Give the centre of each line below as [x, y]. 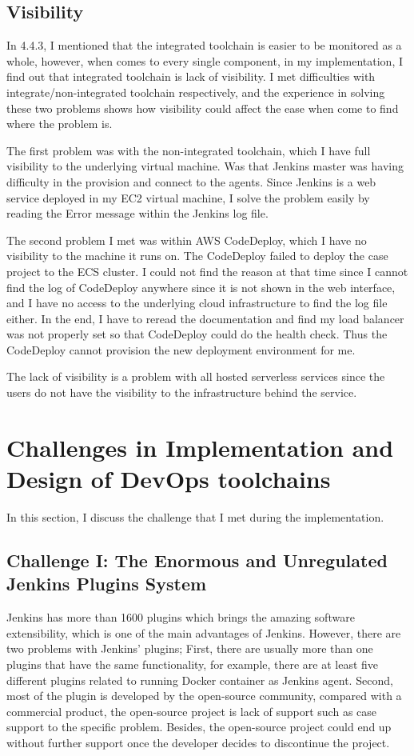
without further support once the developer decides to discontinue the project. [198, 742]
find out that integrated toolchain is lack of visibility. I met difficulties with [191, 76]
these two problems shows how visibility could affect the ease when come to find [203, 108]
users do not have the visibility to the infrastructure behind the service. [182, 392]
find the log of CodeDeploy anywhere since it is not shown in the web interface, [201, 287]
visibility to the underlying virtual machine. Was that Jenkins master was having [205, 166]
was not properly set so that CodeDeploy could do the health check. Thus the [197, 334]
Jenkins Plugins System [107, 584]
